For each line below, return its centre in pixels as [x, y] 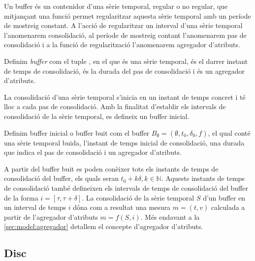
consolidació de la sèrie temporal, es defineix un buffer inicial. [97, 116]
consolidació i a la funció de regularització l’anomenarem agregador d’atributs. [122, 44]
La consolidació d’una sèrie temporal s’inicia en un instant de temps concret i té [125, 97]
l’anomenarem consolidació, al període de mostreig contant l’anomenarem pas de [125, 35]
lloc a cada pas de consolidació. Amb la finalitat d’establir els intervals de [115, 106]
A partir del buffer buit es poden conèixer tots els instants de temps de [111, 168]
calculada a [228, 207]
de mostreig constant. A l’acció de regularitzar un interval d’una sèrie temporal [123, 25]
